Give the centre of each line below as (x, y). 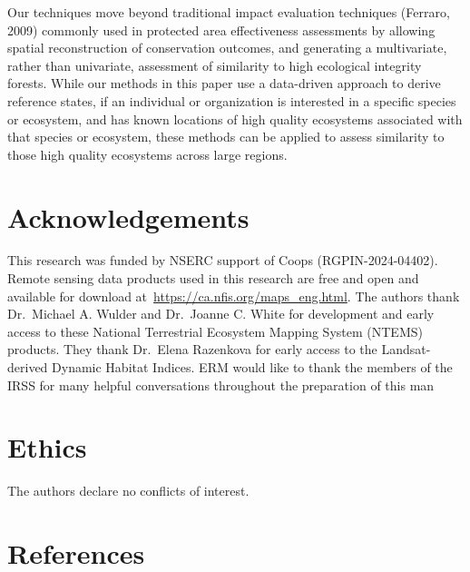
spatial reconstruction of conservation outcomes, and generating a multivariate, (227, 48)
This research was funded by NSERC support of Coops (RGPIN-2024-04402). (223, 260)
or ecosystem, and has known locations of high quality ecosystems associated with (235, 118)
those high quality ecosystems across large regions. (147, 154)
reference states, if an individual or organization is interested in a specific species (232, 100)
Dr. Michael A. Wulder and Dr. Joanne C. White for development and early (221, 314)
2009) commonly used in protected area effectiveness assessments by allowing (221, 30)
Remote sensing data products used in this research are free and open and (213, 278)
